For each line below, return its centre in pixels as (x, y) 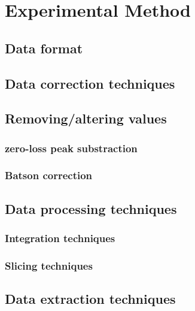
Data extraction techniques (90, 299)
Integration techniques (60, 238)
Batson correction (49, 175)
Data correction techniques (90, 83)
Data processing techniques (91, 208)
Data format (44, 48)
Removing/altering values (86, 118)
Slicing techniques (49, 265)
